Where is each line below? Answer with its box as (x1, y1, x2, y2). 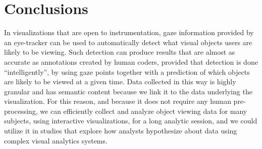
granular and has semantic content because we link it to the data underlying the (4, 86, 252, 96)
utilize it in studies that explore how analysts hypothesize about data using (4, 125, 237, 136)
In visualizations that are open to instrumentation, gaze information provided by (4, 27, 254, 38)
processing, (4, 105, 38, 116)
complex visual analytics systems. (4, 135, 108, 145)
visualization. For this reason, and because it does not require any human (4, 96, 231, 106)
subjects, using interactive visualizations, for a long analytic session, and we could (4, 115, 257, 126)
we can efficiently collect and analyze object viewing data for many (40, 105, 247, 116)
